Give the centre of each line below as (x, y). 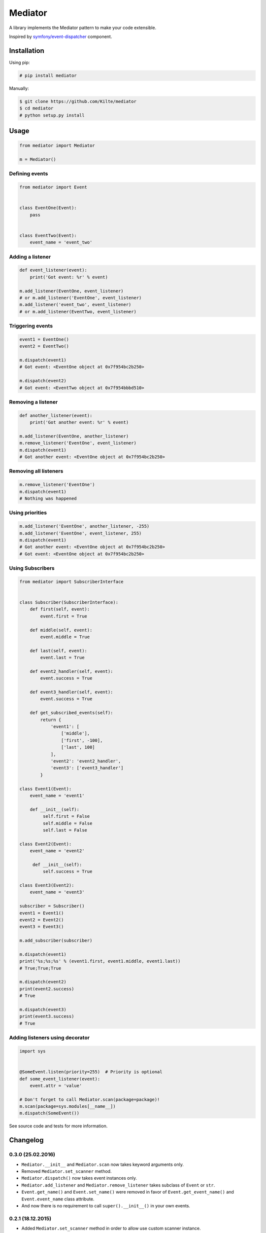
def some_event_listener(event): (60, 1079)
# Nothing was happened (48, 498)
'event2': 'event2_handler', (86, 761)
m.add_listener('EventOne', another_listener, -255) (84, 526)
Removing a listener (33, 402)
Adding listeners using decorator (49, 1038)
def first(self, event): (60, 609)
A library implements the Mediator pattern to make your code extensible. (83, 28)
